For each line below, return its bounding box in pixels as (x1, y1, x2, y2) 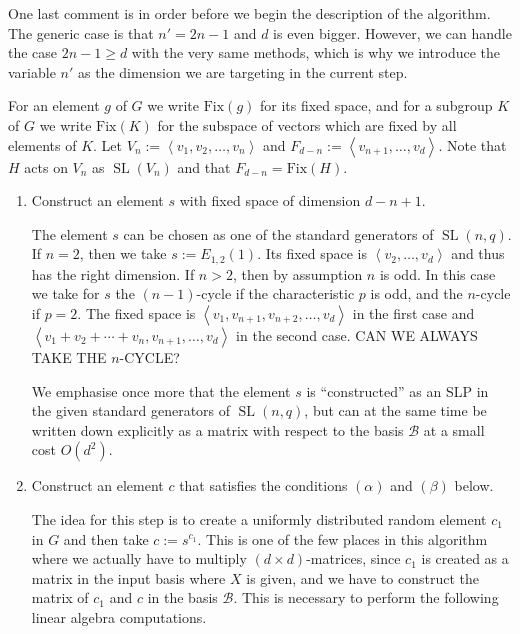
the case (8, 42, 58, 63)
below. (454, 475, 494, 496)
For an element (8, 95, 100, 116)
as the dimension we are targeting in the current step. (77, 61, 408, 82)
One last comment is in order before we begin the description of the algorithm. (8, 3, 491, 23)
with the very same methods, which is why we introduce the (131, 42, 501, 63)
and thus (451, 243, 505, 264)
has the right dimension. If (31, 263, 195, 284)
